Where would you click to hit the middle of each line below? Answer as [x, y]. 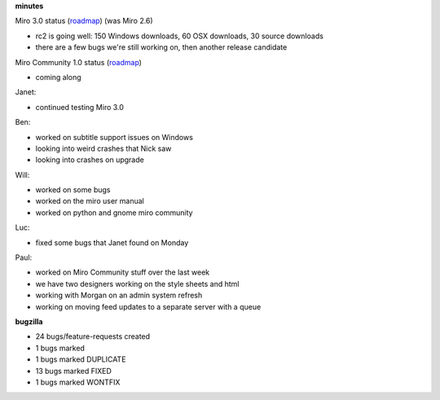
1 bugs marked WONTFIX [78, 382]
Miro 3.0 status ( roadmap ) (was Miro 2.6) [84, 21]
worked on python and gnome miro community [114, 213]
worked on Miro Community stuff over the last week [123, 272]
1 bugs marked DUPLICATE [81, 359]
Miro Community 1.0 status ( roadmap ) [79, 62]
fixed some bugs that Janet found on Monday [112, 242]
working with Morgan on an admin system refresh [119, 295]
